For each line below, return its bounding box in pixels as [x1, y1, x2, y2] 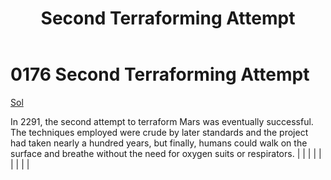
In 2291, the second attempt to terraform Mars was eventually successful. [10, 115, 314, 127]
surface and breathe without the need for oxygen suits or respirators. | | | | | [10, 147, 322, 159]
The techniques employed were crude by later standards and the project [10, 126, 309, 138]
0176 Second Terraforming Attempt [10, 63, 310, 86]
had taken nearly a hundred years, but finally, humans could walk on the [10, 137, 308, 149]
